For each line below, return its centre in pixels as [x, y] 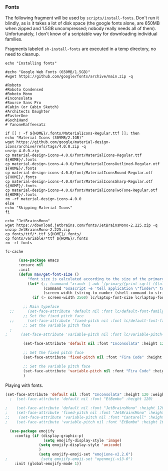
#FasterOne [16, 116]
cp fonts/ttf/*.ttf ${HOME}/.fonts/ [43, 234]
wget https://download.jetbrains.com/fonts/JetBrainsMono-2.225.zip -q [81, 225]
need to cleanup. [22, 54]
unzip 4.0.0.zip [22, 151]
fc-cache [14, 252]
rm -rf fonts [19, 243]
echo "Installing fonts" [31, 64]
